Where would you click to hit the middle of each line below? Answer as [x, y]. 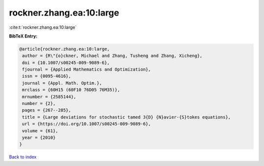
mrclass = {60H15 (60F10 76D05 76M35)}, [71, 90]
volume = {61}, [40, 131]
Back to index [23, 157]
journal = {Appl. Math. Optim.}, [62, 83]
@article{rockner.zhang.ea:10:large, [65, 49]
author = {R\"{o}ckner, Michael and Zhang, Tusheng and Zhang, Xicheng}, [112, 56]
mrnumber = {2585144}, [49, 97]
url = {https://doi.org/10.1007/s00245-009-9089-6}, [87, 124]
